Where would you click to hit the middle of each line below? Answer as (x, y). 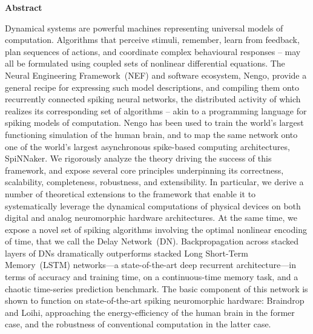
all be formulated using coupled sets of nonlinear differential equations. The (145, 63)
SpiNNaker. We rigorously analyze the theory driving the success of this (138, 158)
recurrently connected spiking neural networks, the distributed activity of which (153, 99)
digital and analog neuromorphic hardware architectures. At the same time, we (151, 218)
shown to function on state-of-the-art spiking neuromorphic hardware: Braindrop (155, 300)
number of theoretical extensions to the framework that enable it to (130, 193)
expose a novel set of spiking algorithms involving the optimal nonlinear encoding (156, 229)
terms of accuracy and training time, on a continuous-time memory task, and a (152, 277)
